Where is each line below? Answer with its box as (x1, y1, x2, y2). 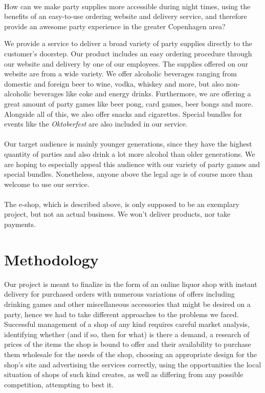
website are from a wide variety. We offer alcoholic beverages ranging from (4, 68, 237, 79)
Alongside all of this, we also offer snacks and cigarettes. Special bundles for (4, 108, 242, 119)
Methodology (4, 249, 99, 270)
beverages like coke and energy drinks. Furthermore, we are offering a (33, 88, 251, 99)
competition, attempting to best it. (4, 379, 114, 389)
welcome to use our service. (4, 178, 90, 189)
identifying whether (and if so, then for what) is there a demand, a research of (4, 328, 250, 339)
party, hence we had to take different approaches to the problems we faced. (4, 308, 239, 319)
